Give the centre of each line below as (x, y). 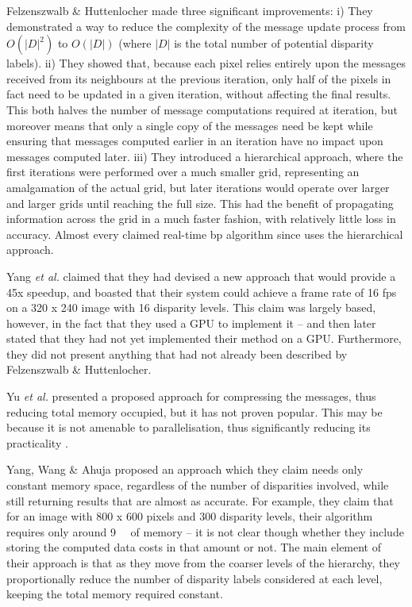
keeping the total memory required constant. (115, 594)
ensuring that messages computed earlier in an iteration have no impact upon (195, 141)
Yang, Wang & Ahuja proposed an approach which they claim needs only (185, 469)
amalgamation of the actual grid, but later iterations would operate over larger (198, 187)
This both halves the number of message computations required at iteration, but (202, 109)
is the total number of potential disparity (274, 43)
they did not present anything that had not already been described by (177, 353)
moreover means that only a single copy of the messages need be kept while (190, 125)
